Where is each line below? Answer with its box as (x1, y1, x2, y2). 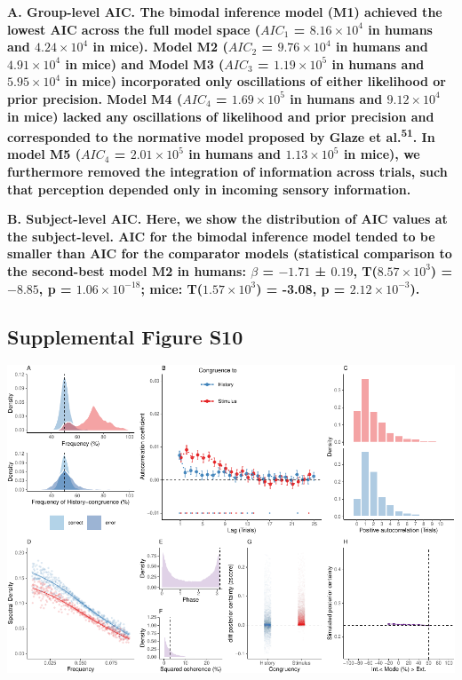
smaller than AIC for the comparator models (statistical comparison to (7, 244, 452, 263)
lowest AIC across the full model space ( (7, 20, 261, 38)
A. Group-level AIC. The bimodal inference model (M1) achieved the (7, 3, 442, 20)
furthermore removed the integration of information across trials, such (7, 162, 448, 180)
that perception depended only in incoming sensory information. (7, 179, 411, 198)
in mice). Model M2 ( (92, 37, 228, 56)
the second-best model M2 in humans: (7, 261, 246, 280)
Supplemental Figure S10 (7, 322, 243, 350)
